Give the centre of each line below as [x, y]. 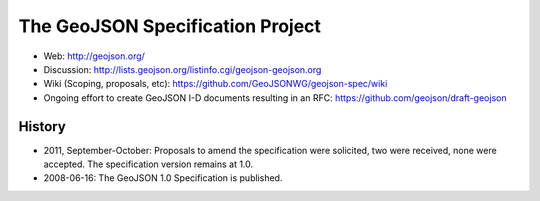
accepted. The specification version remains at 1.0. [148, 164]
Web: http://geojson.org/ [94, 56]
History [42, 126]
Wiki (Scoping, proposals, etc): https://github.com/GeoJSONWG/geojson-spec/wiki [215, 84]
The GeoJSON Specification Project [170, 26]
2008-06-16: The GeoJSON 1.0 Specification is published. [163, 178]
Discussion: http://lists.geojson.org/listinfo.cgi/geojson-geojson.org [182, 69]
